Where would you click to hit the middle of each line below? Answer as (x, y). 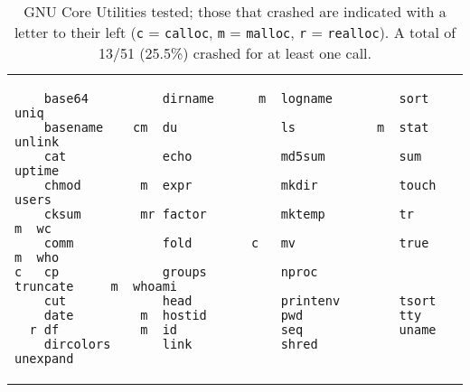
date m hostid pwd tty (233, 315)
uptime (37, 171)
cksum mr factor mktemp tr (229, 214)
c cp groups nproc (166, 272)
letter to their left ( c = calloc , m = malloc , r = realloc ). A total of (235, 32)
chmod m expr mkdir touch (240, 185)
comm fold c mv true (236, 243)
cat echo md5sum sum (233, 156)
